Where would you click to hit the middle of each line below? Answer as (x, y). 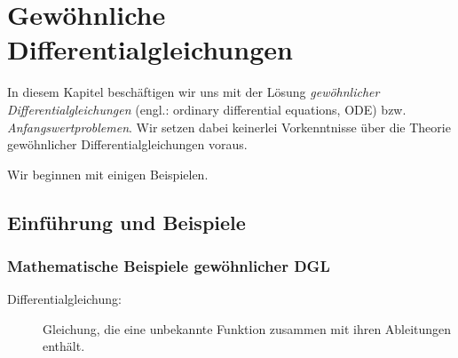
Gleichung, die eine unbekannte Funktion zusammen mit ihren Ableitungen (247, 328)
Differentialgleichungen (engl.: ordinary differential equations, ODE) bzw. (207, 109)
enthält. (64, 346)
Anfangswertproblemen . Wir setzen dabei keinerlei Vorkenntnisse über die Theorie (229, 127)
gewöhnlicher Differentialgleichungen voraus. (127, 144)
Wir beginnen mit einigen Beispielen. (108, 174)
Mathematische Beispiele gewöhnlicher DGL (169, 265)
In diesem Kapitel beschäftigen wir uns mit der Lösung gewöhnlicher (193, 92)
